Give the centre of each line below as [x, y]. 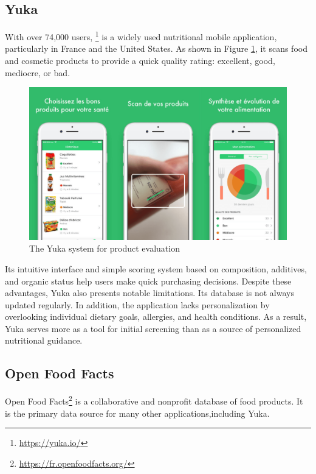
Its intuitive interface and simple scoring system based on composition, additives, [156, 268]
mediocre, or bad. [38, 72]
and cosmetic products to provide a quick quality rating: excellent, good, [140, 61]
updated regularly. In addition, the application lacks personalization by [137, 304]
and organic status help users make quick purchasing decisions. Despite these [148, 281]
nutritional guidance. [44, 340]
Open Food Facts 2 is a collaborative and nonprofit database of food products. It [154, 400]
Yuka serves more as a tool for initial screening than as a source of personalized [153, 328]
